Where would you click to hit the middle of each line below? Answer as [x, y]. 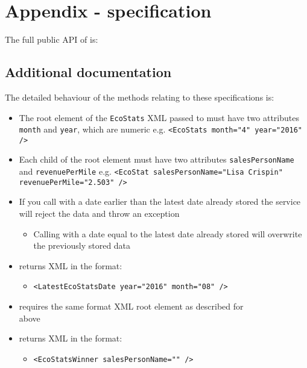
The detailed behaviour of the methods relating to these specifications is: [140, 97]
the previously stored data [82, 245]
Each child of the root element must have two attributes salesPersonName [157, 159]
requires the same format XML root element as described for [131, 306]
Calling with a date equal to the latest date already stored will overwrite [168, 233]
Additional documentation [88, 72]
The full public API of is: [52, 39]
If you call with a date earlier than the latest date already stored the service [160, 201]
